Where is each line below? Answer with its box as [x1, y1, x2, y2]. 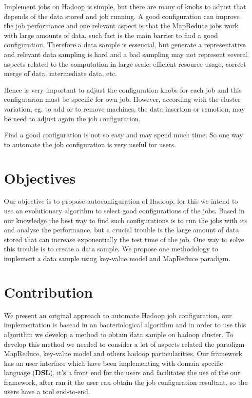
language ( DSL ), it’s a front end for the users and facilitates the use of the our [4, 367, 240, 378]
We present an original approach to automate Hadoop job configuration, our [4, 310, 232, 320]
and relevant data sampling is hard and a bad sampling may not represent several [4, 49, 248, 59]
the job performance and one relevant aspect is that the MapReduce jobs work [4, 20, 239, 31]
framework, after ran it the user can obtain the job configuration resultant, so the [4, 377, 248, 387]
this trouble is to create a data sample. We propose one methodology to [4, 244, 218, 254]
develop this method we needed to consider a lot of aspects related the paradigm [4, 339, 245, 349]
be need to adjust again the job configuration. [4, 113, 141, 123]
